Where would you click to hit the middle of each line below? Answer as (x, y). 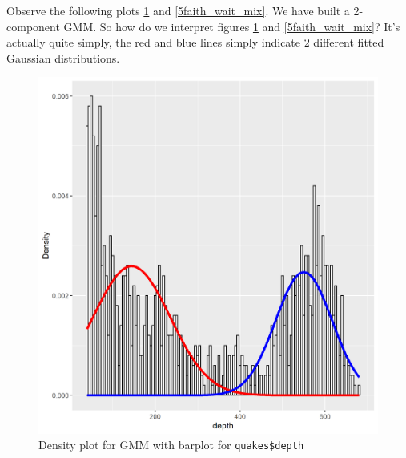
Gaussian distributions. (63, 57)
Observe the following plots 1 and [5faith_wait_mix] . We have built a (178, 10)
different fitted (349, 42)
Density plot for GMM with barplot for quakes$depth (171, 445)
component (33, 26)
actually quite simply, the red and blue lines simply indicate (154, 42)
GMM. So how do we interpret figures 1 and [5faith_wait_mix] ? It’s (232, 26)
